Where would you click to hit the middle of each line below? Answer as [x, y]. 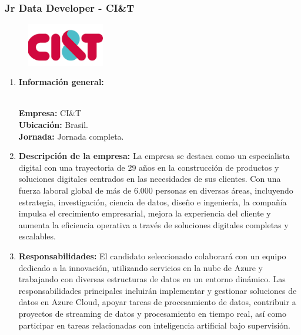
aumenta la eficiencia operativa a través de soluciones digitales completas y [153, 224]
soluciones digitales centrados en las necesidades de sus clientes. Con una [150, 179]
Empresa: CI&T [50, 113]
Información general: [61, 82]
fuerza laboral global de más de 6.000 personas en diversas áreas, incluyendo [156, 190]
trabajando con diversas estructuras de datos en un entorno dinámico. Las [152, 279]
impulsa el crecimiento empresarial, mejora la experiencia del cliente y [145, 213]
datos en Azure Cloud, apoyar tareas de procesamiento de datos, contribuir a [157, 302]
